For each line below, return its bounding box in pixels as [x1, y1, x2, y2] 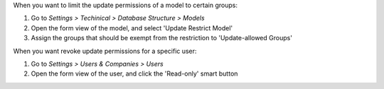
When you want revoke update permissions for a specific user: [13, 47, 197, 55]
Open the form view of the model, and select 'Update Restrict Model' [31, 23, 233, 32]
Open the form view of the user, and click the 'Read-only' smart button [31, 69, 238, 78]
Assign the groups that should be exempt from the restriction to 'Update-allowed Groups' [31, 34, 293, 42]
